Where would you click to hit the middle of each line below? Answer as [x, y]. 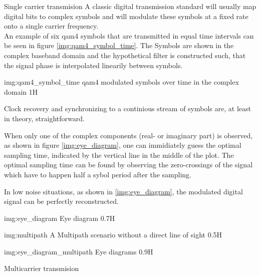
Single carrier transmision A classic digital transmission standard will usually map [130, 6]
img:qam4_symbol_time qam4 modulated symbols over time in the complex [121, 82]
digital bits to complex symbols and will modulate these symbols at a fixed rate [126, 16]
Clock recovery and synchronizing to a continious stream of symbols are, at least [127, 108]
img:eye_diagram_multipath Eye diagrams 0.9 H [79, 251]
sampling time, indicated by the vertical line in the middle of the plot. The [119, 155]
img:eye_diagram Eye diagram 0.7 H [60, 218]
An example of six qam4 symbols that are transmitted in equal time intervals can [129, 35]
